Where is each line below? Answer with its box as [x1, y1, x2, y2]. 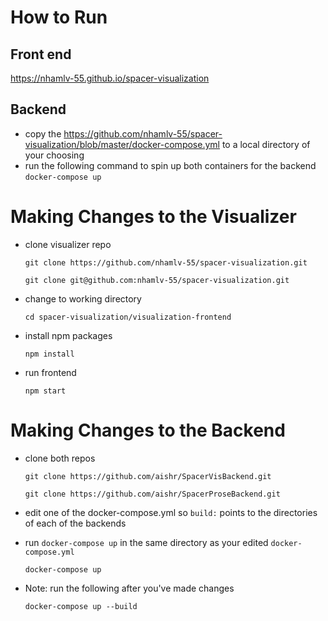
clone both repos [24, 452, 96, 464]
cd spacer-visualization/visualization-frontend [24, 312, 232, 322]
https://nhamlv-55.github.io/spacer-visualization [10, 72, 210, 84]
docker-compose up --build [24, 601, 138, 611]
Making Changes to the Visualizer [10, 206, 297, 228]
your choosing [24, 149, 85, 161]
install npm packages [24, 329, 113, 341]
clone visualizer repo [24, 238, 112, 250]
